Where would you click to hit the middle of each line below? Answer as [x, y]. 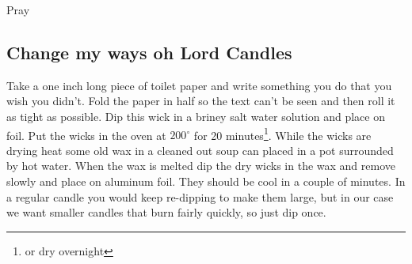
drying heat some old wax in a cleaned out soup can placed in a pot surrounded [200, 150]
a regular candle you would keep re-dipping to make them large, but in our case [200, 196]
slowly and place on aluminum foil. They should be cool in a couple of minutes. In [206, 181]
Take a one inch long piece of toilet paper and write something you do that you [199, 85]
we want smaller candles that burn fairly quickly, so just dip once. [166, 212]
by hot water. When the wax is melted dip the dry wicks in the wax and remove [201, 166]
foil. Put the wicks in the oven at [86, 135]
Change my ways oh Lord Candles [149, 52]
